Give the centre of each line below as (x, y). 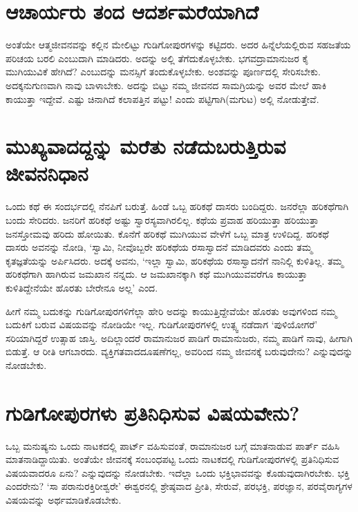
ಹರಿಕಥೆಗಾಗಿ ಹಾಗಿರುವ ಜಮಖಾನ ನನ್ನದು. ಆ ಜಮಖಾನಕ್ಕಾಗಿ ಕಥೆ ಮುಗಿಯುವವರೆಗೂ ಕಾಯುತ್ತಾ (157, 274)
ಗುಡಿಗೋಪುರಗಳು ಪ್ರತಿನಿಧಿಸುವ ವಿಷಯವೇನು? (153, 412)
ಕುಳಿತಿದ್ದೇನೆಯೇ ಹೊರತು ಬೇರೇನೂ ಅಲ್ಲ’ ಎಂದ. (82, 287)
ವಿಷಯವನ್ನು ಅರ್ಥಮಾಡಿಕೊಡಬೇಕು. (64, 500)
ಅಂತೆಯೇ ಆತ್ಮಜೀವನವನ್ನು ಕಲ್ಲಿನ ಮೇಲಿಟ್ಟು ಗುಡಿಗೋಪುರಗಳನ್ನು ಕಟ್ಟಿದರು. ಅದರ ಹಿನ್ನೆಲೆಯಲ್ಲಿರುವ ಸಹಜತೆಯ (178, 45)
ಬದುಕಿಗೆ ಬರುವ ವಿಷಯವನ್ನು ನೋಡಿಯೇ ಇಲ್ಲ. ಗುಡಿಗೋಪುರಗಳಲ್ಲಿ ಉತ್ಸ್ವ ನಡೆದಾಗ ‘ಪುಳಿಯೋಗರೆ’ (162, 324)
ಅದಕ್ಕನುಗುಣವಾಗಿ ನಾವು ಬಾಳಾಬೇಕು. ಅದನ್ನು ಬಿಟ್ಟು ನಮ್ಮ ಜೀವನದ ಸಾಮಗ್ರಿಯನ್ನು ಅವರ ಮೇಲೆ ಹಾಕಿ (166, 85)
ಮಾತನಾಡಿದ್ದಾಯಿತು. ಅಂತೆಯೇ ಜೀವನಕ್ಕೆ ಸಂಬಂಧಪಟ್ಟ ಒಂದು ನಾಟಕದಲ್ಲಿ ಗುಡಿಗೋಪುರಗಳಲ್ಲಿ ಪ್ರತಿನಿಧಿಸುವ (172, 459)
